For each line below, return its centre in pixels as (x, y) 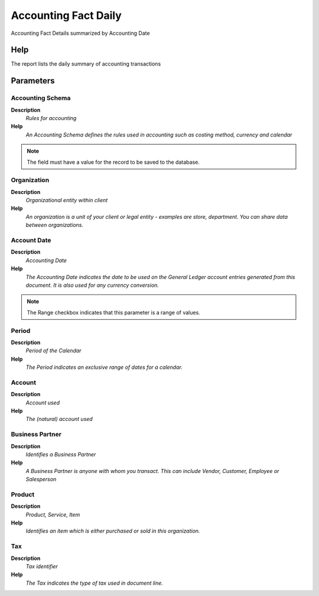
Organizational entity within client (67, 200)
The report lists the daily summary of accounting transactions (86, 64)
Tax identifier (42, 566)
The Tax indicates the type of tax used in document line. (95, 583)
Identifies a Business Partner (61, 454)
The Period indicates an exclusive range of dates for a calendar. (104, 367)
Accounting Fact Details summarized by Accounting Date (80, 33)
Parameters (33, 81)
